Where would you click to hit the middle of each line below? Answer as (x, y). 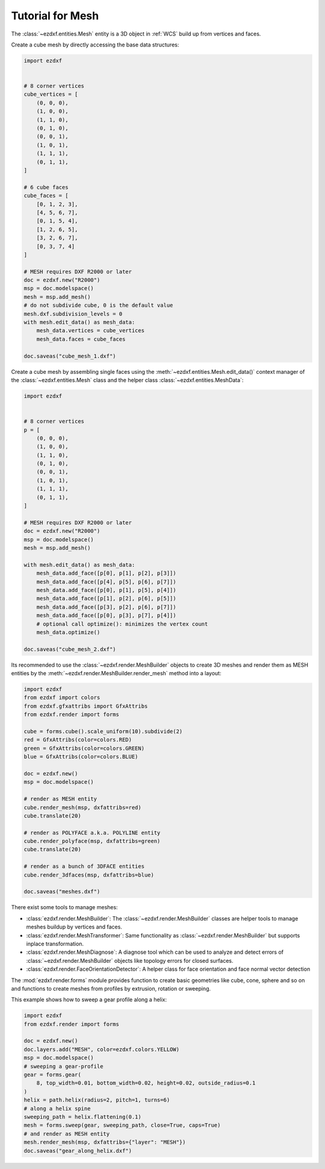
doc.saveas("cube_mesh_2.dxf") (70, 649)
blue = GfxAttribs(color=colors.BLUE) (81, 757)
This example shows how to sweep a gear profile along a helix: (89, 1000)
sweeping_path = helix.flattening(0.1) (82, 1117)
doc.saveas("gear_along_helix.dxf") (78, 1151)
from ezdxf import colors (62, 698)
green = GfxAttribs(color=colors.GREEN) (84, 748)
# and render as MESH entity (67, 1134)
